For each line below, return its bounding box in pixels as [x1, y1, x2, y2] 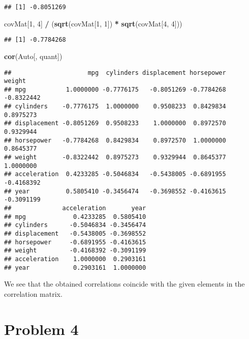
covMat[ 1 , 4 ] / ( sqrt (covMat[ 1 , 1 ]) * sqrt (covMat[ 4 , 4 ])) [4, 18, 182, 29]
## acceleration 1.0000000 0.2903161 [4, 255, 146, 263]
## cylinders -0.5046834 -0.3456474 [4, 221, 146, 229]
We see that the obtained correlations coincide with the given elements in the [4, 278, 245, 289]
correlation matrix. [4, 288, 63, 299]
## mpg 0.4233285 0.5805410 [4, 213, 146, 220]
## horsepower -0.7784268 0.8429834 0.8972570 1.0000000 [4, 136, 226, 144]
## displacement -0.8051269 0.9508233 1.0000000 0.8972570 [4, 120, 226, 127]
